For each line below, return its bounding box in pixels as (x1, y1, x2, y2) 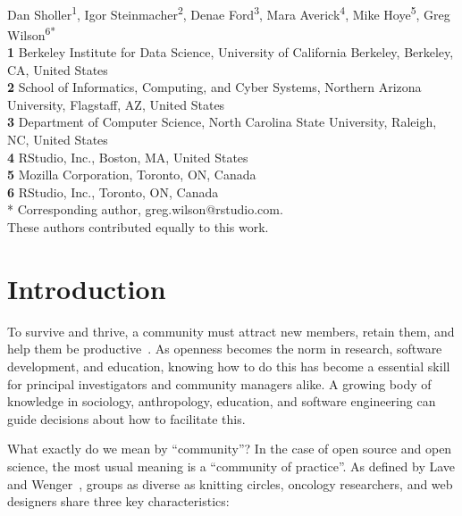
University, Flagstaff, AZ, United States (7, 95, 225, 113)
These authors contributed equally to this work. (7, 218, 269, 237)
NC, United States (7, 130, 108, 149)
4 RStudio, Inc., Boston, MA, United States (7, 147, 248, 166)
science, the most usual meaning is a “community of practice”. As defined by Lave (7, 456, 456, 475)
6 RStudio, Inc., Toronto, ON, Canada (7, 182, 219, 201)
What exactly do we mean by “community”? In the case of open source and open (7, 439, 452, 458)
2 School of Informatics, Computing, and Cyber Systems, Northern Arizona (7, 78, 422, 96)
